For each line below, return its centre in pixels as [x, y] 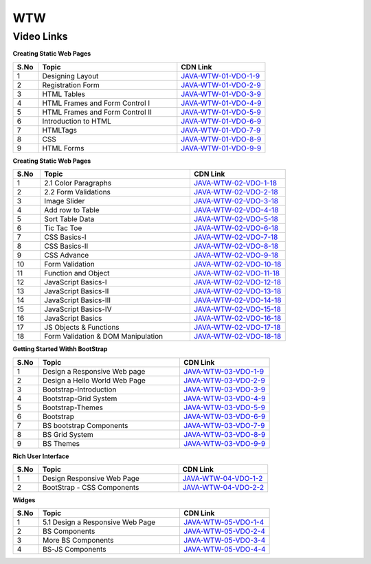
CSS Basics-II [66, 246]
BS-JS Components [74, 550]
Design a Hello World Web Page [94, 380]
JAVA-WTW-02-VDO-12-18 [237, 282]
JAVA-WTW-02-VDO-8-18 [236, 246]
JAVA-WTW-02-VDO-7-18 [236, 237]
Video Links [40, 36]
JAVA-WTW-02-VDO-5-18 [236, 219]
